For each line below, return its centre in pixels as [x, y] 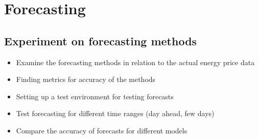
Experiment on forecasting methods [101, 40]
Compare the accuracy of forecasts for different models [102, 130]
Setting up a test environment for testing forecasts [95, 96]
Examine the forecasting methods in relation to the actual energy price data [135, 62]
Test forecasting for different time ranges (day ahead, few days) [115, 113]
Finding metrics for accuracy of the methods [86, 79]
